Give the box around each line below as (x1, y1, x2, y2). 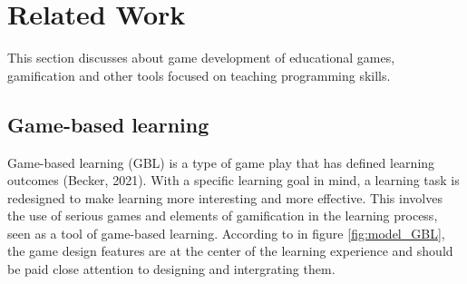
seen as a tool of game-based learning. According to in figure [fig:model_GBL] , (7, 223, 445, 242)
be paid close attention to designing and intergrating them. (7, 260, 336, 279)
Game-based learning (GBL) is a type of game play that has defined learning (7, 152, 435, 171)
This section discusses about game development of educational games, (7, 48, 395, 67)
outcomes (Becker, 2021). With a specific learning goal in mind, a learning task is (7, 171, 460, 190)
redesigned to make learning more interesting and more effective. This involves (7, 188, 443, 207)
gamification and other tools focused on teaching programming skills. (7, 65, 391, 84)
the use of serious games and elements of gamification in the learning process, (7, 206, 438, 225)
